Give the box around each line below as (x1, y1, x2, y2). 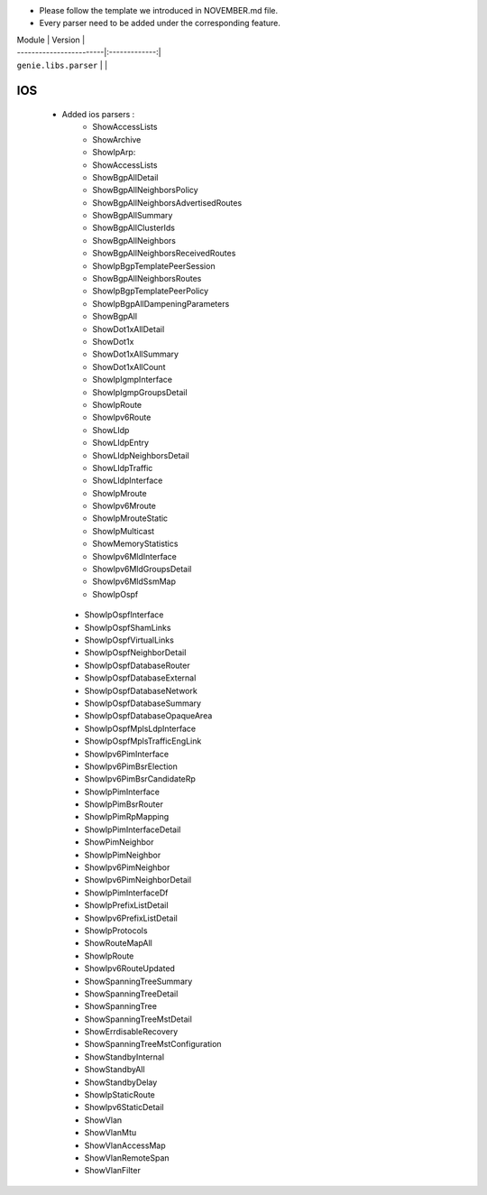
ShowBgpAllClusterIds (92, 222, 176, 234)
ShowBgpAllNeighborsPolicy (92, 185, 198, 196)
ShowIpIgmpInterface (92, 375, 173, 385)
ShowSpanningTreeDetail (84, 988, 179, 999)
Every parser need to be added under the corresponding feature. (39, 18, 281, 29)
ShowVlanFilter (84, 1165, 142, 1176)
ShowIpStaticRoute (84, 1089, 155, 1100)
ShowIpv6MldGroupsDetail (92, 564, 192, 575)
